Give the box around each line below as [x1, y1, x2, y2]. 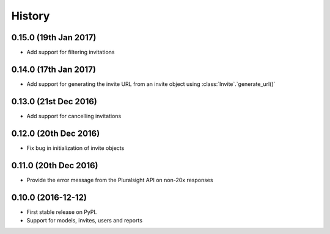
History [11, 9, 50, 23]
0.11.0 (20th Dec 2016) [11, 160, 98, 171]
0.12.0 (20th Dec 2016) [11, 128, 100, 138]
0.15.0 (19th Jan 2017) [11, 32, 97, 43]
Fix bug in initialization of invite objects [26, 144, 125, 152]
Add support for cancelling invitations [26, 112, 122, 119]
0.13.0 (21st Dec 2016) [11, 96, 97, 107]
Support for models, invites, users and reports [26, 216, 143, 224]
